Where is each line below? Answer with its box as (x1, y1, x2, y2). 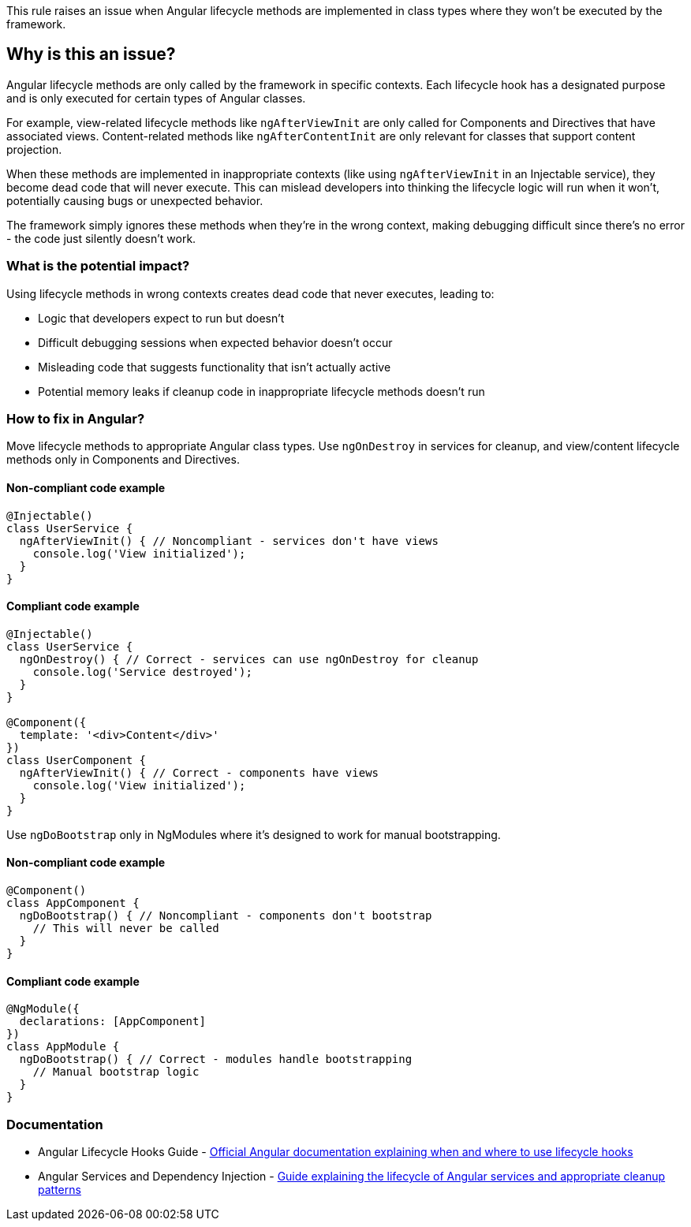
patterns (38, 1182, 81, 1196)
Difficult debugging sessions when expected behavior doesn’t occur (38, 335, 393, 349)
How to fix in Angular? (6, 410, 145, 427)
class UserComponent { (6, 753, 147, 766)
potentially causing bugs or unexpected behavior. (6, 193, 263, 207)
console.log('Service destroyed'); (32, 665, 252, 678)
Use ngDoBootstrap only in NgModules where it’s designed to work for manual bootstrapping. (6, 827, 501, 841)
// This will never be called (32, 922, 219, 934)
